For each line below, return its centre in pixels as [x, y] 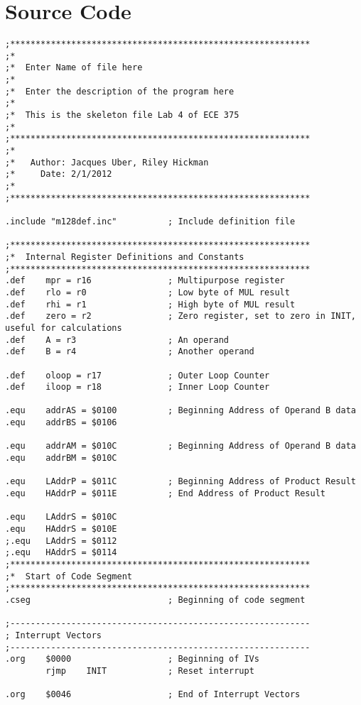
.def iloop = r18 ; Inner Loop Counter [138, 387]
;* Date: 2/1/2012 [59, 174]
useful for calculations [64, 328]
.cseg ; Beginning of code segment [155, 600]
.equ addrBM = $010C [61, 458]
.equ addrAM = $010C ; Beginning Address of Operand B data [180, 446]
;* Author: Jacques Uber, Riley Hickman [107, 162]
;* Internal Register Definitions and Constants [125, 257]
